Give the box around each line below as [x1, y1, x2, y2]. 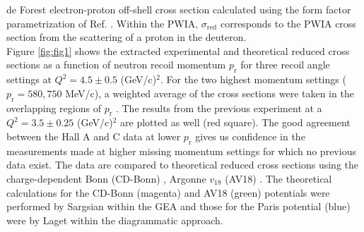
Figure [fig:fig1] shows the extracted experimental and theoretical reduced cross [6, 43, 350, 58]
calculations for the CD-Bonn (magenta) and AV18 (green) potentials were [6, 185, 330, 200]
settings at [6, 72, 52, 87]
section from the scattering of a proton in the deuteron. [6, 30, 247, 44]
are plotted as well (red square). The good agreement [120, 115, 351, 130]
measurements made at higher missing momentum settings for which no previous [6, 143, 356, 158]
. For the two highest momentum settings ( [160, 72, 346, 87]
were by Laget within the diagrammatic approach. [6, 212, 223, 227]
